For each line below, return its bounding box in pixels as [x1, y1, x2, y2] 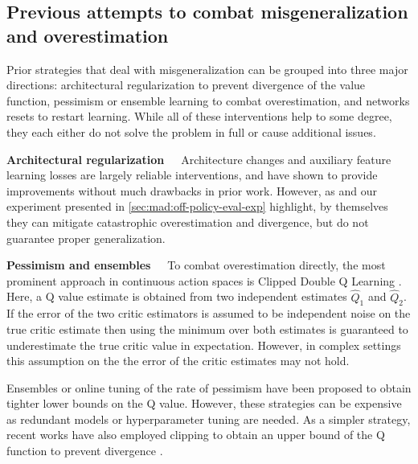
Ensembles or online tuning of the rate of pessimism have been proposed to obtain [6, 379, 412, 396]
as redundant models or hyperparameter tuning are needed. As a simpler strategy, [6, 410, 411, 427]
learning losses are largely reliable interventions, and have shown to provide [6, 166, 378, 183]
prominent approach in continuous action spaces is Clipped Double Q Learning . [6, 272, 402, 289]
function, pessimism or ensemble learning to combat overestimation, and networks [6, 92, 410, 109]
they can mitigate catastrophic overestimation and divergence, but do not [6, 213, 369, 230]
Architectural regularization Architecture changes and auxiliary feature [6, 150, 391, 167]
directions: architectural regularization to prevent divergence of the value [6, 76, 366, 93]
